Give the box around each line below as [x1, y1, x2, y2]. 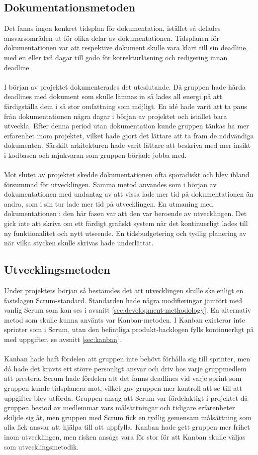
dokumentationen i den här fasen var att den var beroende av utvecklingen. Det [4, 208, 247, 219]
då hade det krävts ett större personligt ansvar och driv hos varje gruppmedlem [4, 363, 247, 373]
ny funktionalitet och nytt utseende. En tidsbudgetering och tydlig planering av [4, 227, 247, 238]
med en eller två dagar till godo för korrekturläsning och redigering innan [4, 52, 228, 62]
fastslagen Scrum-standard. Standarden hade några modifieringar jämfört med [4, 295, 242, 305]
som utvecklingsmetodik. [4, 441, 79, 452]
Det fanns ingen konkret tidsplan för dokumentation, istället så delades [4, 23, 221, 33]
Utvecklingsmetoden [4, 262, 110, 277]
